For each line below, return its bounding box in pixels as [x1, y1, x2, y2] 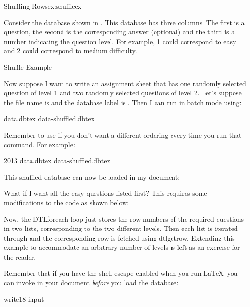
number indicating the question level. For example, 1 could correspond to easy [4, 36, 236, 46]
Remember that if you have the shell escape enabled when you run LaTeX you [4, 268, 238, 278]
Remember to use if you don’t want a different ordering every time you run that [4, 129, 242, 139]
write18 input [4, 293, 44, 304]
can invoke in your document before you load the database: [4, 277, 179, 288]
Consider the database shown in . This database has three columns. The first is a [4, 17, 245, 27]
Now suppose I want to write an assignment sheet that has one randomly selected [4, 78, 246, 88]
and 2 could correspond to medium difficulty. [4, 46, 137, 56]
